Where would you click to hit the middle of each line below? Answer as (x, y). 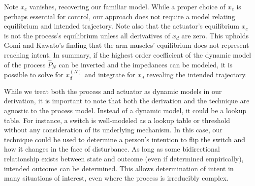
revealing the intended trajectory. (197, 75)
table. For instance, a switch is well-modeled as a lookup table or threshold (117, 120)
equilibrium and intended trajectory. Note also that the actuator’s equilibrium (122, 26)
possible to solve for (34, 75)
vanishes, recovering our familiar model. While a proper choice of (127, 6)
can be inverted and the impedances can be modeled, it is (146, 64)
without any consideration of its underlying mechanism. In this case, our (113, 130)
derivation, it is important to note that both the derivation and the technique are (127, 101)
